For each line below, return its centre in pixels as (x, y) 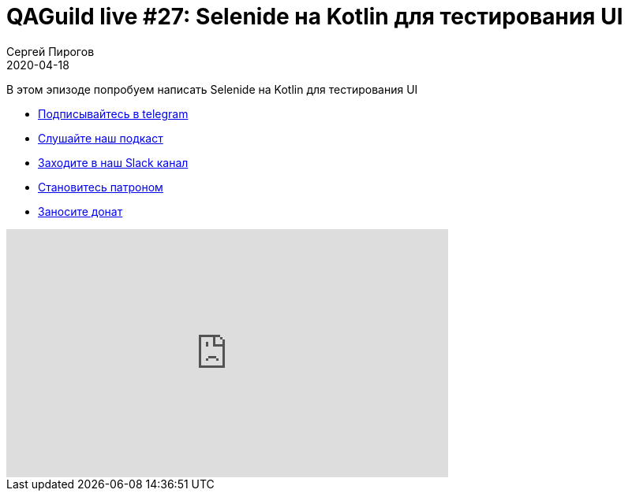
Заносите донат (80, 211)
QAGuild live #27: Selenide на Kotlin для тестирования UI (315, 17)
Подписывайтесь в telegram (113, 113)
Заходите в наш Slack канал (113, 162)
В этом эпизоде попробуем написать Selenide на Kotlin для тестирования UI (212, 89)
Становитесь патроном (101, 187)
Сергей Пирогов (50, 51)
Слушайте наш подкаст (101, 138)
